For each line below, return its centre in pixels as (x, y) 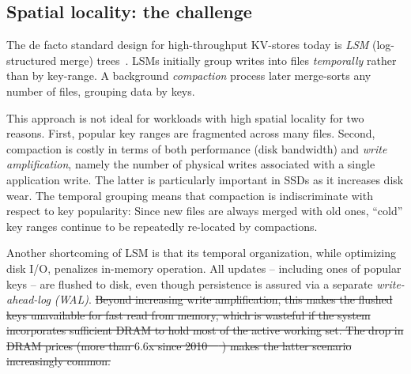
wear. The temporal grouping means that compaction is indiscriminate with (190, 195)
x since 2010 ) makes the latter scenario (250, 345)
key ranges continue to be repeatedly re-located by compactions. (162, 226)
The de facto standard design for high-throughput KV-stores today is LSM (188, 45)
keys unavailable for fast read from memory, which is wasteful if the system (189, 314)
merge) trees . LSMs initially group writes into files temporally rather (228, 60)
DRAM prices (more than (69, 345)
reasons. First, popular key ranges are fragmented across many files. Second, (191, 133)
